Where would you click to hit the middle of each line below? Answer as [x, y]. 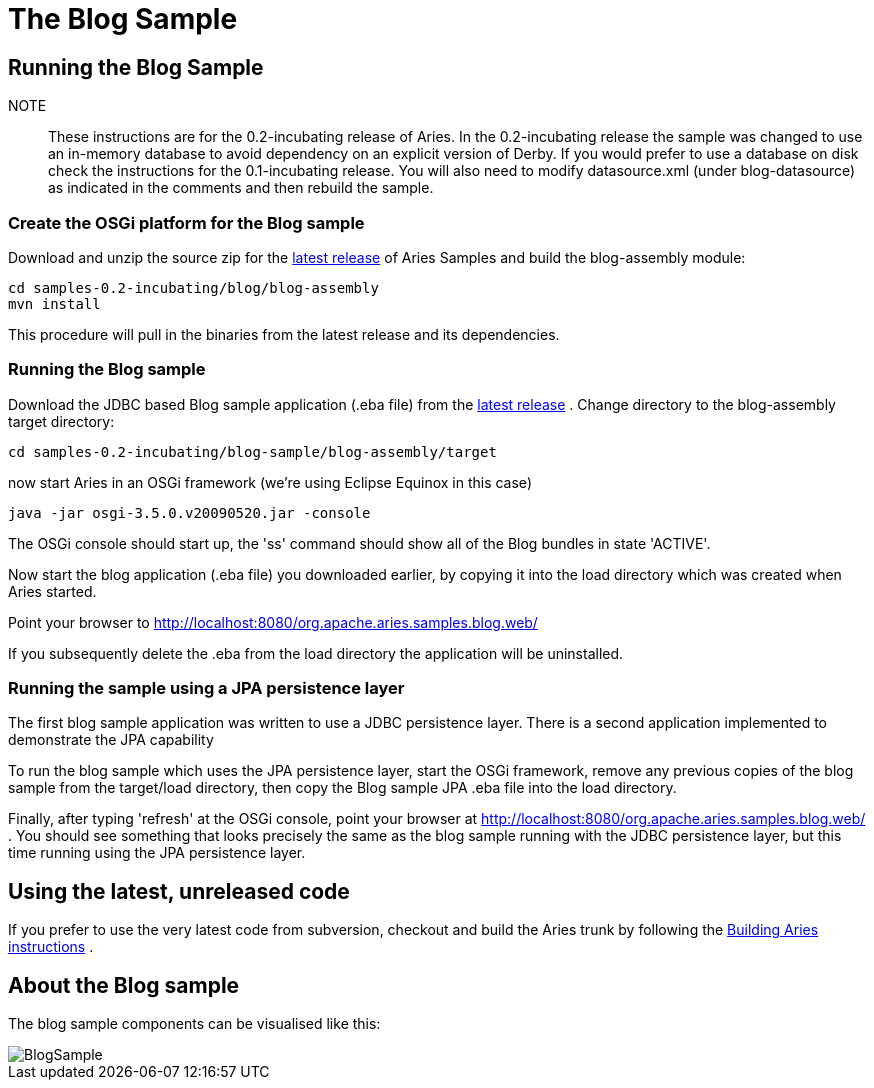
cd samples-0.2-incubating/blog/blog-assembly [193, 287]
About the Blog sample [124, 985]
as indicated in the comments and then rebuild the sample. [241, 188]
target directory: [61, 421]
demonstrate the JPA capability [111, 740]
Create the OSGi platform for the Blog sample [186, 222]
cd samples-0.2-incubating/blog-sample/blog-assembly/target [252, 451]
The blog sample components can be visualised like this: [194, 1024]
